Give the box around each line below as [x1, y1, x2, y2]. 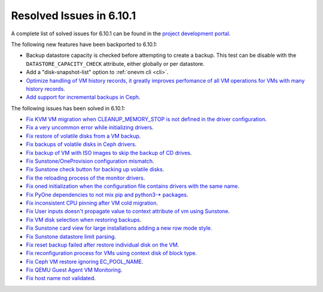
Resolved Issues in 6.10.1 [11, 9, 136, 22]
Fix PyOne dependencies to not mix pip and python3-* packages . [26, 191, 188, 198]
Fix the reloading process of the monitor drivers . [26, 174, 145, 181]
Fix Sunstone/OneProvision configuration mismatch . [26, 157, 155, 165]
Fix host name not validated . [26, 275, 96, 282]
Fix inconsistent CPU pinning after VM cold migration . [26, 199, 159, 206]
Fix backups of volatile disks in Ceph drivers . [26, 141, 137, 148]
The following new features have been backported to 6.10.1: [11, 41, 158, 48]
